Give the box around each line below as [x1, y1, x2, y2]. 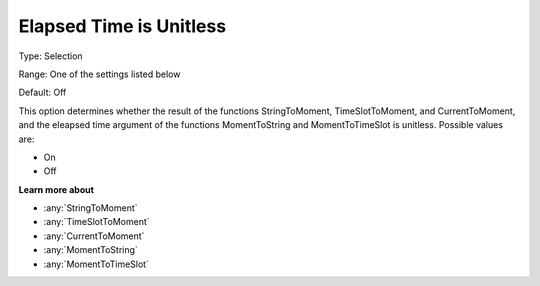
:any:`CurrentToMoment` [43, 230, 145, 242]
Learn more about [18, 183, 95, 195]
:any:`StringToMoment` [43, 202, 139, 214]
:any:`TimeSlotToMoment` [43, 216, 150, 228]
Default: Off [18, 86, 67, 99]
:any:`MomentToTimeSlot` [43, 258, 150, 270]
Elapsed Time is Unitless [18, 15, 227, 37]
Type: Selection [18, 50, 84, 62]
